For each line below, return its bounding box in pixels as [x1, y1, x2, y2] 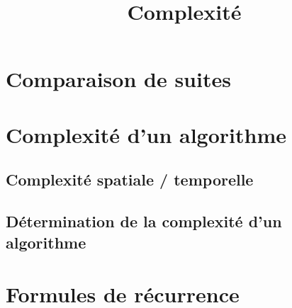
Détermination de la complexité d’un [6, 210, 282, 232]
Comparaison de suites [6, 64, 231, 93]
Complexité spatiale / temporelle [6, 169, 254, 190]
